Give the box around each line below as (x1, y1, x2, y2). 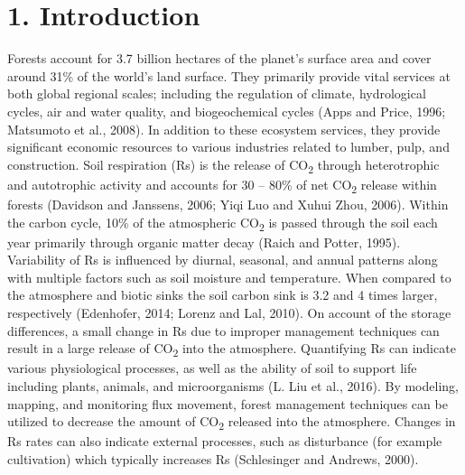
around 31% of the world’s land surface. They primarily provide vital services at (7, 66, 451, 85)
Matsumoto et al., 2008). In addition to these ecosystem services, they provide (7, 119, 441, 138)
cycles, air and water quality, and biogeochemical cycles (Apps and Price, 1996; (7, 101, 446, 120)
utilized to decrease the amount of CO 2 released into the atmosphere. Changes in (7, 412, 456, 433)
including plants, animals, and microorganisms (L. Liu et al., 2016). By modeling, (7, 376, 459, 395)
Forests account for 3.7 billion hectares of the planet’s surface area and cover (7, 49, 432, 68)
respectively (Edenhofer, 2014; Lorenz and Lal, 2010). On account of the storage (7, 303, 451, 322)
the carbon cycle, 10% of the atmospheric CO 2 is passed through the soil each (7, 212, 438, 234)
